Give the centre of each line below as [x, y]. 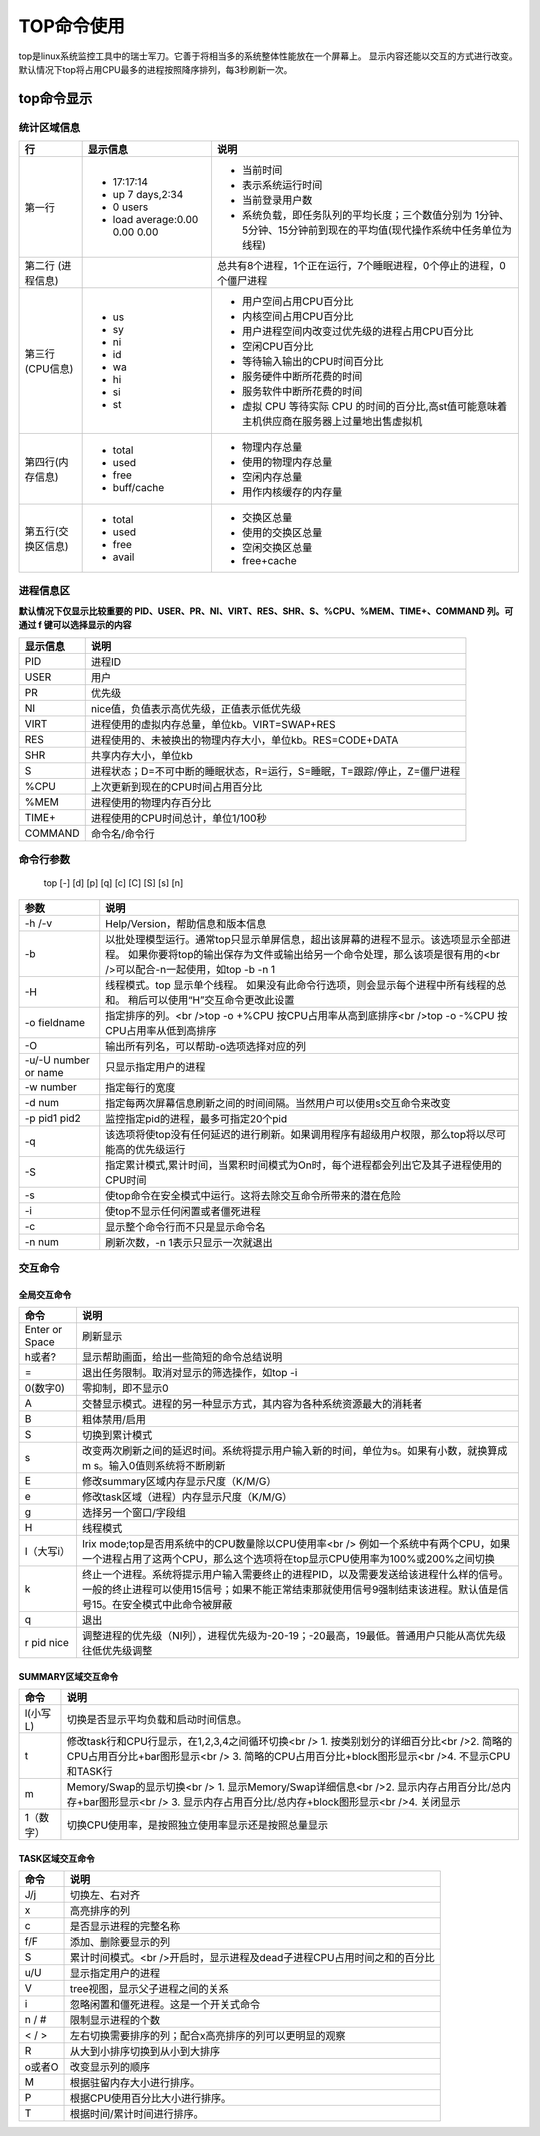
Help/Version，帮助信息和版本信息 [186, 923]
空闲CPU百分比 [277, 347]
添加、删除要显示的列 [120, 1942]
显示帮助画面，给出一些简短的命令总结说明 [182, 1357]
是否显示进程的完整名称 [125, 1927]
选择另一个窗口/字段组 [134, 1513]
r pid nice [47, 1643]
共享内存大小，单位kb [142, 755]
